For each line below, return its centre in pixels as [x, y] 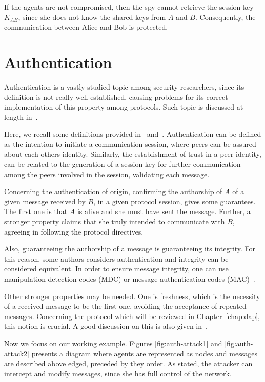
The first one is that [36, 211]
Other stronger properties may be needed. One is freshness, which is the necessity [132, 296]
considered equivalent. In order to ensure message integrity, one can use [116, 269]
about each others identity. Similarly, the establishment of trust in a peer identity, [133, 154]
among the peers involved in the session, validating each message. [107, 174]
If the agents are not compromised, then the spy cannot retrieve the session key [129, 7]
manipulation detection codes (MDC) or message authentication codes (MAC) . [130, 279]
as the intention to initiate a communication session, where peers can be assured [130, 144]
